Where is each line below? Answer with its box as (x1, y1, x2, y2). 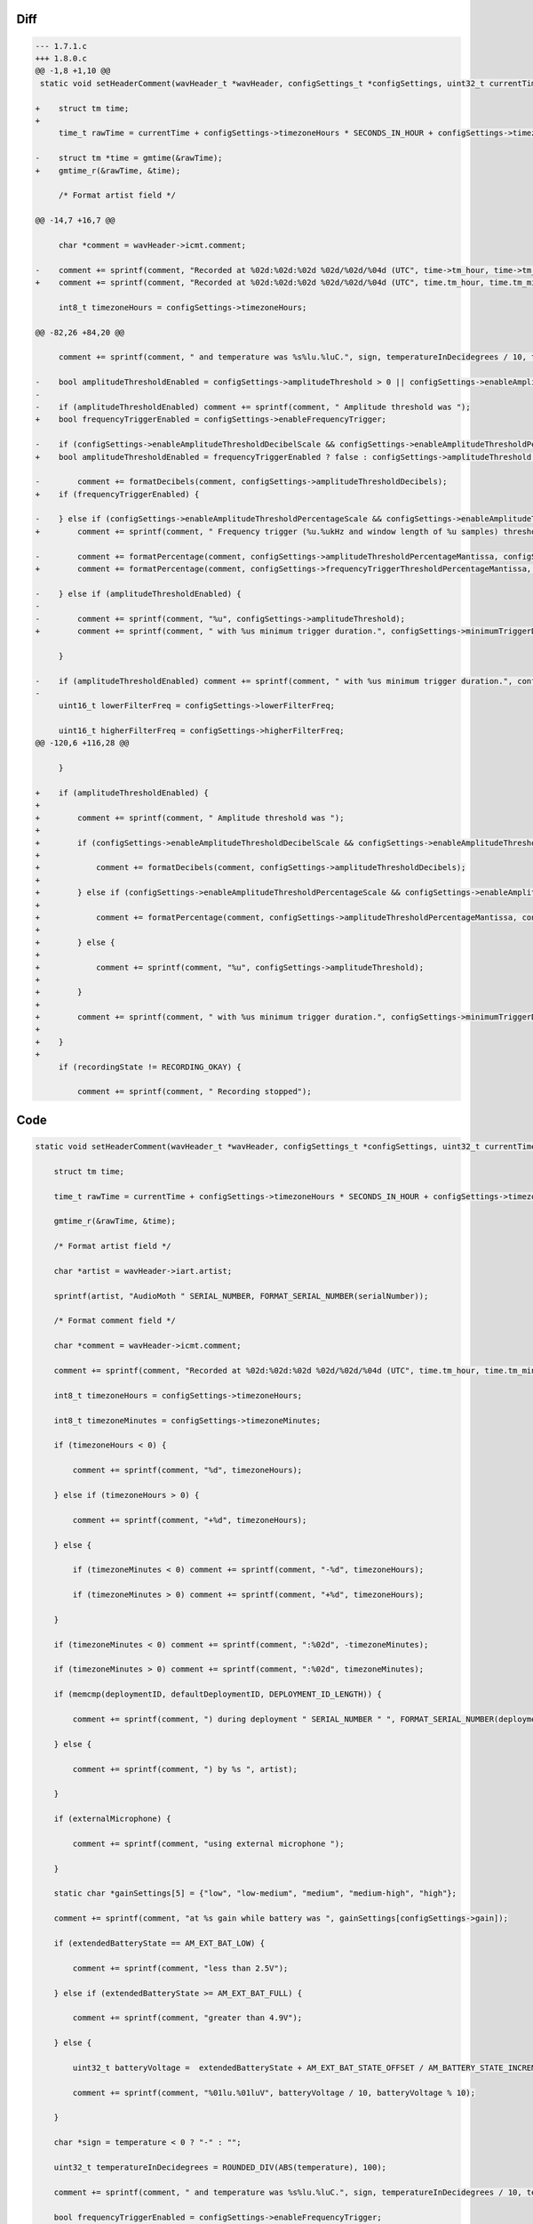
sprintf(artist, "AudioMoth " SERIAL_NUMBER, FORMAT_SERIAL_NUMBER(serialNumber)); (53, 1291, 429, 1301)
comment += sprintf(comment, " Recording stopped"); (76, 1086, 312, 1097)
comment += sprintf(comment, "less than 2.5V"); (72, 1962, 289, 1973)
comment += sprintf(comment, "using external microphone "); (72, 1838, 345, 1849)
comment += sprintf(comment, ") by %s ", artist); (72, 1764, 298, 1774)
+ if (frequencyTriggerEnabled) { (35, 489, 200, 499)
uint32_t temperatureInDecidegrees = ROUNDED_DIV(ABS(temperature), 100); (53, 2163, 386, 2172)
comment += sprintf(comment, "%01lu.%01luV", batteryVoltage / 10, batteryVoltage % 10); (72, 2087, 475, 2098)
